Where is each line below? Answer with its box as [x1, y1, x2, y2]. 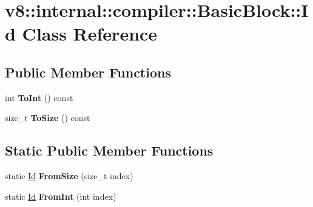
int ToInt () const [5, 91, 73, 103]
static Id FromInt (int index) [5, 189, 116, 202]
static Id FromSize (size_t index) [5, 169, 133, 182]
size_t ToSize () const [5, 111, 90, 124]
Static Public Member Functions [5, 141, 214, 160]
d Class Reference [5, 21, 158, 46]
